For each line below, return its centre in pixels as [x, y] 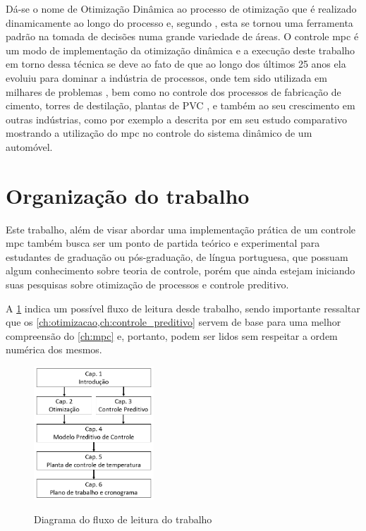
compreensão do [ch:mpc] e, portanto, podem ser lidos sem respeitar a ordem [172, 335]
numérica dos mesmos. [54, 349]
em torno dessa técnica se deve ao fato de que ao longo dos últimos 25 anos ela [176, 64]
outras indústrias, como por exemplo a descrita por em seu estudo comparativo [177, 119]
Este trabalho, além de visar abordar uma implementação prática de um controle [181, 229]
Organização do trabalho [128, 195]
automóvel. [29, 146]
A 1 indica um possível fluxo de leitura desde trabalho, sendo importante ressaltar [183, 308]
